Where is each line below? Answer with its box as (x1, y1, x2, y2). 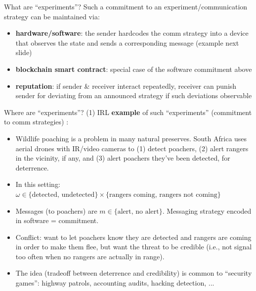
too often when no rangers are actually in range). (15, 251, 165, 261)
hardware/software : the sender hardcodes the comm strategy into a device (15, 28, 249, 38)
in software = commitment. (15, 215, 99, 226)
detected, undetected (32, 191, 95, 198)
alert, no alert (117, 208, 159, 215)
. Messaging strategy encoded (162, 205, 252, 216)
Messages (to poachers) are (15, 205, 97, 216)
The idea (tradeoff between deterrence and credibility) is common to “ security (15, 268, 252, 278)
